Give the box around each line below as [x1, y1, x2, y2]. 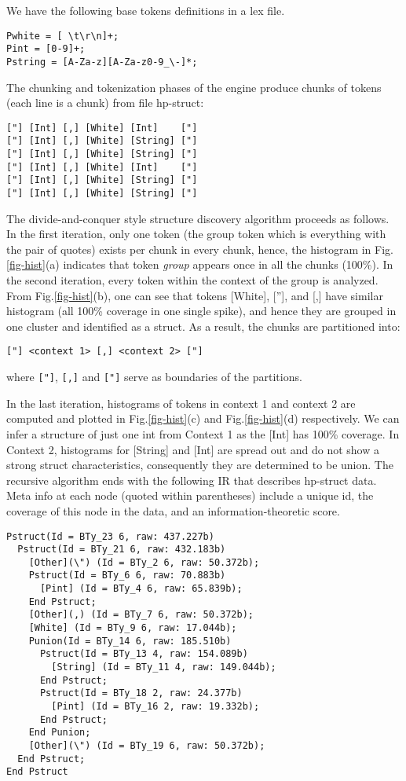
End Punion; [28, 727, 91, 739]
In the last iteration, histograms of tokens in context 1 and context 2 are [6, 394, 356, 411]
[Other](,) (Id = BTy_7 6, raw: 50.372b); [28, 609, 254, 621]
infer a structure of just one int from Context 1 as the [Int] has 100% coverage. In [6, 425, 400, 442]
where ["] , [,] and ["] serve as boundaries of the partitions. [6, 368, 302, 385]
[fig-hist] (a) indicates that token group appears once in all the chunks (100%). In [6, 256, 393, 273]
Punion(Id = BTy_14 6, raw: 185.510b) [28, 635, 232, 647]
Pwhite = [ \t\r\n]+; [6, 30, 119, 42]
